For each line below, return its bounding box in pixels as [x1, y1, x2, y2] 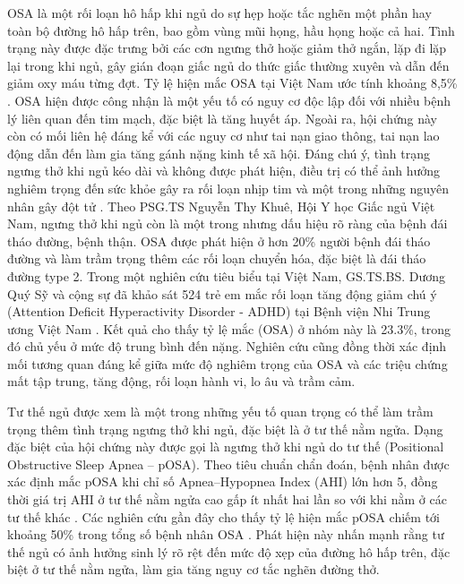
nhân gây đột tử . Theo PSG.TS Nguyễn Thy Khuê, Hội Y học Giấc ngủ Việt [7, 196, 435, 215]
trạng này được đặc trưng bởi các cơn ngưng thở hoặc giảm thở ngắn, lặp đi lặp [7, 39, 447, 57]
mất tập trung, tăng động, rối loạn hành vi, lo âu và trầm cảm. [7, 372, 356, 391]
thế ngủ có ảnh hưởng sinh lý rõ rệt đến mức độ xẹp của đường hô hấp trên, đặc [7, 542, 451, 561]
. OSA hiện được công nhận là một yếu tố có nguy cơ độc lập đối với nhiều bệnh [7, 90, 451, 109]
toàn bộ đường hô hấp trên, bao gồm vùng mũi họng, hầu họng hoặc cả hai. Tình [7, 21, 455, 39]
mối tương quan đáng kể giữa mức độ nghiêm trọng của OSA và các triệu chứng [7, 354, 448, 373]
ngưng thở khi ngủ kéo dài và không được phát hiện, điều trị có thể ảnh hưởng [7, 161, 441, 180]
